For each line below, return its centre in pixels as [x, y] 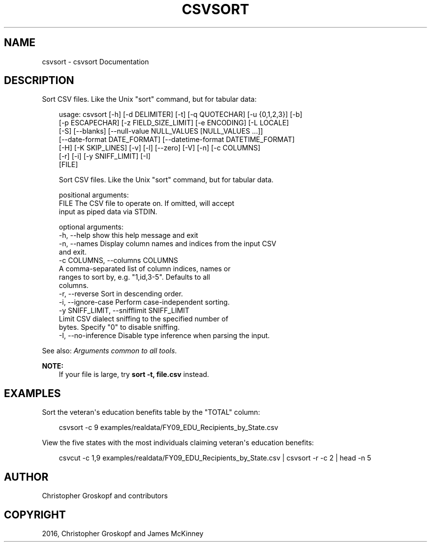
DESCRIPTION [39, 81]
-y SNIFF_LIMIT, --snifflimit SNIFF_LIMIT [124, 311]
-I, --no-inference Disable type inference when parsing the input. [164, 336]
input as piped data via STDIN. [108, 212]
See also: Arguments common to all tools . [109, 351]
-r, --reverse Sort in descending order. [121, 294]
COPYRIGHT [35, 515]
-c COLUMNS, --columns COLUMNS [118, 260]
